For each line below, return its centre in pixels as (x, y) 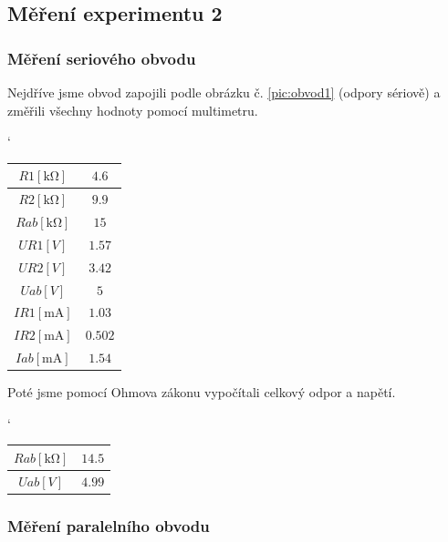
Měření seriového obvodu (102, 58)
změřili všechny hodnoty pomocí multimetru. (133, 110)
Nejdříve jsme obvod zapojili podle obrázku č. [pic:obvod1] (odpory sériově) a (224, 92)
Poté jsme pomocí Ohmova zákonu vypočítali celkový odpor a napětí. (202, 392)
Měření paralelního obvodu (109, 525)
